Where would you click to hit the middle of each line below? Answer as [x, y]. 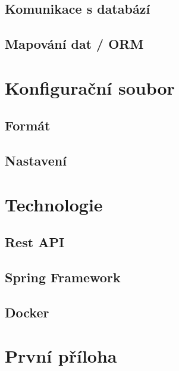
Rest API [35, 242]
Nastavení [36, 160]
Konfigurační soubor [90, 87]
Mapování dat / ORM [74, 44]
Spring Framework [63, 277]
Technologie [54, 204]
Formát [28, 125]
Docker [27, 312]
